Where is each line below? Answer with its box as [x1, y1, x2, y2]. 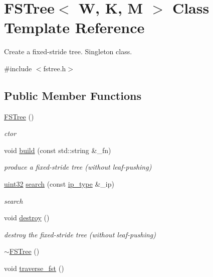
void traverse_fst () [4, 263, 64, 273]
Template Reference [4, 17, 145, 38]
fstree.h [43, 63, 66, 73]
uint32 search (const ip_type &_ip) [4, 179, 114, 189]
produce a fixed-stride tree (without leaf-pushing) [4, 162, 152, 172]
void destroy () [4, 212, 50, 223]
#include [4, 63, 32, 73]
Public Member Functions [4, 87, 141, 103]
